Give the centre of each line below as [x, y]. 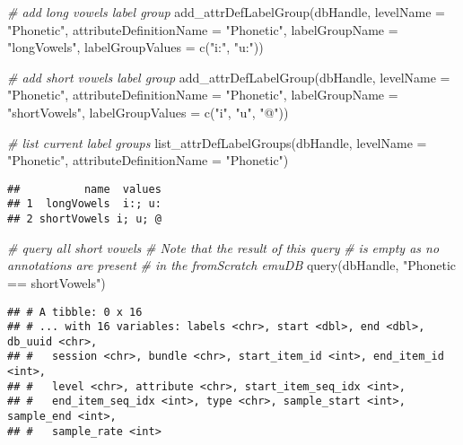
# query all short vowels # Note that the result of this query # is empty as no [223, 247]
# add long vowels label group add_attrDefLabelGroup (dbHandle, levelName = [226, 12]
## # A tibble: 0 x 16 [75, 312]
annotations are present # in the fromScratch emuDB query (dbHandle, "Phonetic [232, 265]
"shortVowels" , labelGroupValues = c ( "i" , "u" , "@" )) [148, 112]
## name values [84, 189]
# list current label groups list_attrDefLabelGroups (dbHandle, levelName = [217, 142]
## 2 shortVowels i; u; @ [84, 219]
